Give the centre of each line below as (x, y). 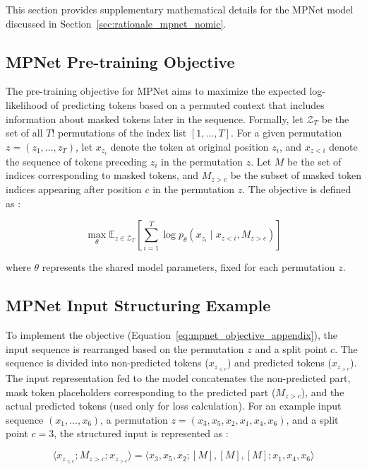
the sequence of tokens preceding (77, 161)
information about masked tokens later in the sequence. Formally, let (155, 118)
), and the (323, 392)
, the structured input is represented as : (141, 433)
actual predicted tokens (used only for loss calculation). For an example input (174, 406)
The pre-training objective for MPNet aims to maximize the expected (156, 91)
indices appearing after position (74, 189)
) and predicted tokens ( (279, 363)
